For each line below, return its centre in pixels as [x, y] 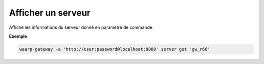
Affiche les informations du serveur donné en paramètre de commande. [81, 27]
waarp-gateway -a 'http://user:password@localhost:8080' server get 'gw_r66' [115, 49]
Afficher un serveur [50, 13]
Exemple [18, 36]
